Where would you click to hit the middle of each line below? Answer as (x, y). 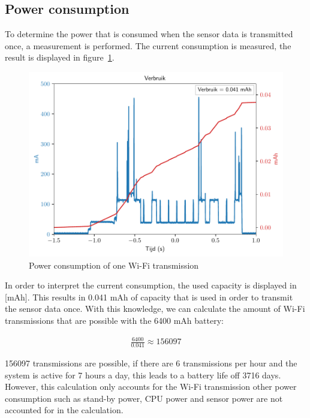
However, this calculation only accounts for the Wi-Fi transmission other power (151, 387)
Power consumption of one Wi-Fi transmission (114, 265)
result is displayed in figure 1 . (60, 57)
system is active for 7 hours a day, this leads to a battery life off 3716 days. (143, 375)
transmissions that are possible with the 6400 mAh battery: (114, 320)
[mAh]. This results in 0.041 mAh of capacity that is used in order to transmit (149, 297)
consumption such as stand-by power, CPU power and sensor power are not (144, 398)
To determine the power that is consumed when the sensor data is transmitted (149, 34)
